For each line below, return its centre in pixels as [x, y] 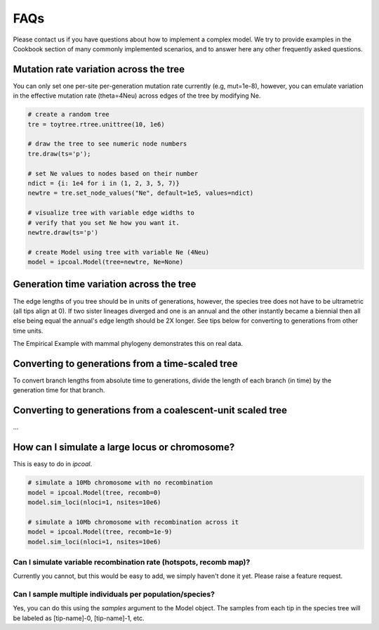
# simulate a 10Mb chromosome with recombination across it [133, 522]
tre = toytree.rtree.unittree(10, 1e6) [96, 124]
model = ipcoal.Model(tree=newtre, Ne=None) [106, 262]
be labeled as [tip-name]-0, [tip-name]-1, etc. [79, 618]
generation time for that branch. [59, 390]
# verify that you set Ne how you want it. [104, 223]
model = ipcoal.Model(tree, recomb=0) [94, 493]
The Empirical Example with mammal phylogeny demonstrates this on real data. [128, 344]
